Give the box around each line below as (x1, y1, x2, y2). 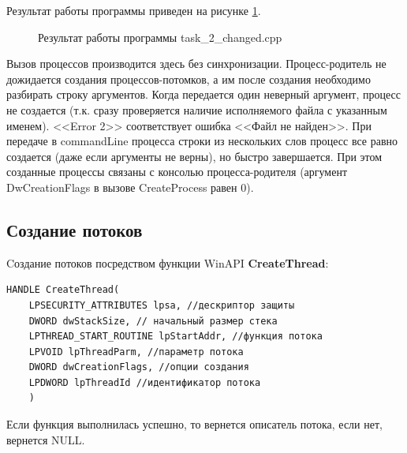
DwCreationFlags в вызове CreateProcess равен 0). (6, 178, 254, 195)
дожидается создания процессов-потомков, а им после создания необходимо (6, 70, 371, 87)
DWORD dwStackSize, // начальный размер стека (28, 315, 278, 327)
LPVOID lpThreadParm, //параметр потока (28, 346, 244, 358)
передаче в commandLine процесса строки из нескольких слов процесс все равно (6, 133, 398, 149)
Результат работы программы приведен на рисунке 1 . (6, 2, 261, 18)
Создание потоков (6, 217, 143, 241)
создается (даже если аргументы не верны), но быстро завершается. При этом (6, 148, 383, 164)
